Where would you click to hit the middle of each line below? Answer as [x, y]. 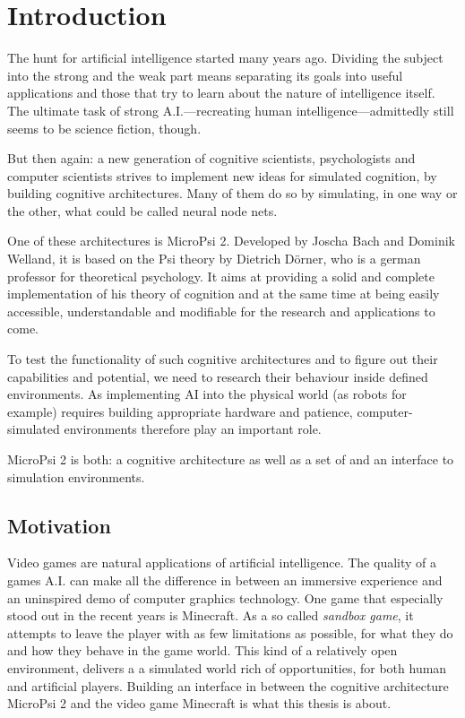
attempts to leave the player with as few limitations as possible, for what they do [230, 632]
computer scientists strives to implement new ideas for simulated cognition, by [222, 175]
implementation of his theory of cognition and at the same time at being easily [224, 294]
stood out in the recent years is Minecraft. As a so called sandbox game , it [211, 615]
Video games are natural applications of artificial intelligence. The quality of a [222, 562]
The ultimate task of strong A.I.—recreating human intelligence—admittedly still [231, 110]
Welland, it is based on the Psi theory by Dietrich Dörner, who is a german [214, 259]
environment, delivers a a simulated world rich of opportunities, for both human [227, 667]
